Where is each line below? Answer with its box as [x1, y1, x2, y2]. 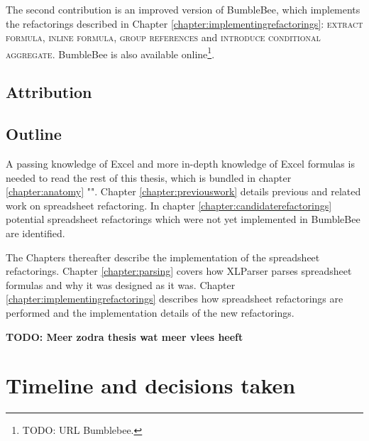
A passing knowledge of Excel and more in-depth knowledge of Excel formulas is [6, 156, 355, 171]
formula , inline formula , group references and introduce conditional [6, 30, 321, 45]
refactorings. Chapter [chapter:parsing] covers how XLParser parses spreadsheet [6, 263, 352, 278]
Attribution [6, 81, 92, 103]
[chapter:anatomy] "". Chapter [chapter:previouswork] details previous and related [6, 184, 361, 199]
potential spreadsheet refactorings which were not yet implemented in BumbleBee [6, 212, 360, 227]
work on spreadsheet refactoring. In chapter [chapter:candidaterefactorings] [6, 197, 332, 212]
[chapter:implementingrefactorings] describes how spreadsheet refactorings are [6, 291, 343, 306]
